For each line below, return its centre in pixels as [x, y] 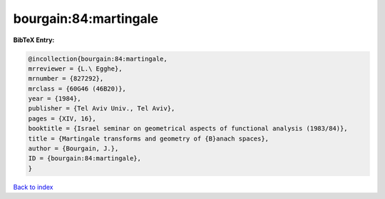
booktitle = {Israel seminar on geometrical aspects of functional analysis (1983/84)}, [188, 129]
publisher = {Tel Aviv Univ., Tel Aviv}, [102, 108]
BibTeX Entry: [34, 40]
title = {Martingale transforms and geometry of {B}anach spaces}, [149, 138]
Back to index [33, 187]
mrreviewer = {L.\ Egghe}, [75, 68]
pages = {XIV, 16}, [62, 118]
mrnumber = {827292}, [66, 79]
